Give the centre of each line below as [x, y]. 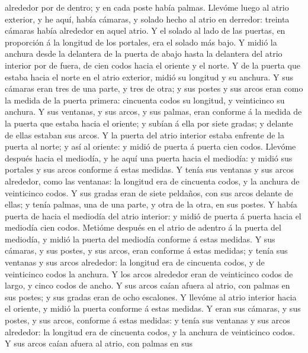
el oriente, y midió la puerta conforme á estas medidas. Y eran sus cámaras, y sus [153, 308]
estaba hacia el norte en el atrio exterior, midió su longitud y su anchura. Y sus [149, 77]
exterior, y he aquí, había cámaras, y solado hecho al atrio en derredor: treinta [147, 19]
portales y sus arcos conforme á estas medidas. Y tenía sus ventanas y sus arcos [149, 169]
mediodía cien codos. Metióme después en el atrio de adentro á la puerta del [143, 227]
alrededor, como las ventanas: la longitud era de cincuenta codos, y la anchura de [152, 181]
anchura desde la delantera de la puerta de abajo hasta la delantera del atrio [144, 54]
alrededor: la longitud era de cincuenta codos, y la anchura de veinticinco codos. [150, 331]
